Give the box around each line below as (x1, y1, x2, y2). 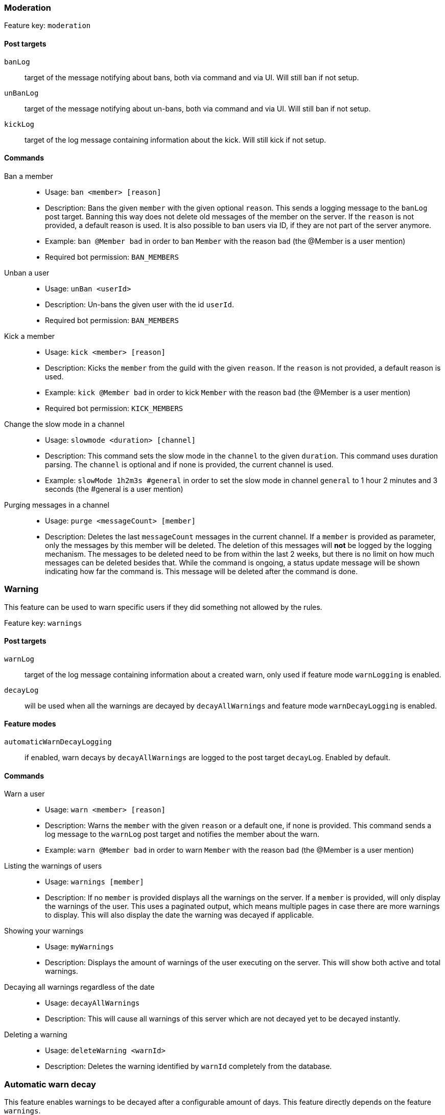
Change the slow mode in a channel (4, 419, 125, 428)
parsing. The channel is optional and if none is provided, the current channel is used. (45, 460, 334, 469)
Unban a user (4, 268, 50, 277)
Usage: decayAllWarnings (45, 998, 140, 1008)
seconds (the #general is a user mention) (45, 484, 183, 493)
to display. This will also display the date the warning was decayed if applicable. (45, 911, 314, 920)
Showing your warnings (4, 926, 84, 936)
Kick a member (4, 331, 55, 340)
